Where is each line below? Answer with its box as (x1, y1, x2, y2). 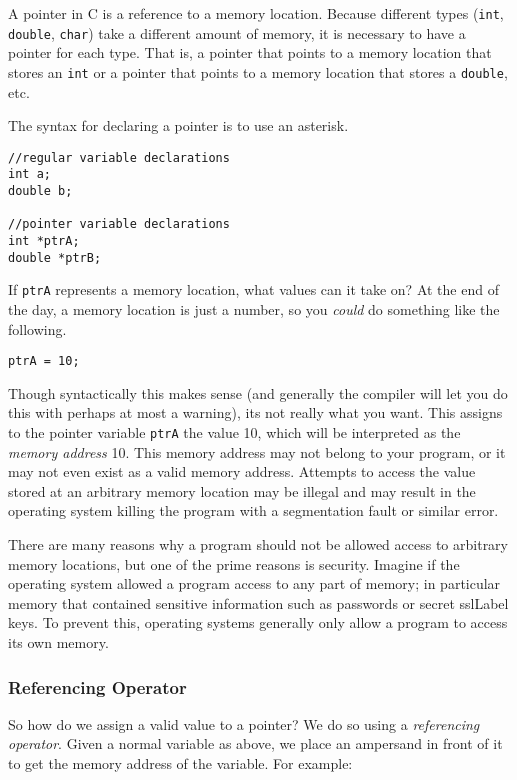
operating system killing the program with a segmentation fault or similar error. (8, 500, 499, 521)
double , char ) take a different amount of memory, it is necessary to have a (8, 22, 466, 43)
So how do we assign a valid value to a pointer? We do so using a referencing (8, 713, 480, 734)
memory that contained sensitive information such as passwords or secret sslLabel (8, 592, 509, 613)
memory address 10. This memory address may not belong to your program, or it (8, 441, 506, 462)
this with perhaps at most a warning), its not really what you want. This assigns (8, 402, 503, 423)
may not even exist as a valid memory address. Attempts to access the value (8, 461, 476, 482)
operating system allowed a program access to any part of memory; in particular (8, 573, 501, 594)
